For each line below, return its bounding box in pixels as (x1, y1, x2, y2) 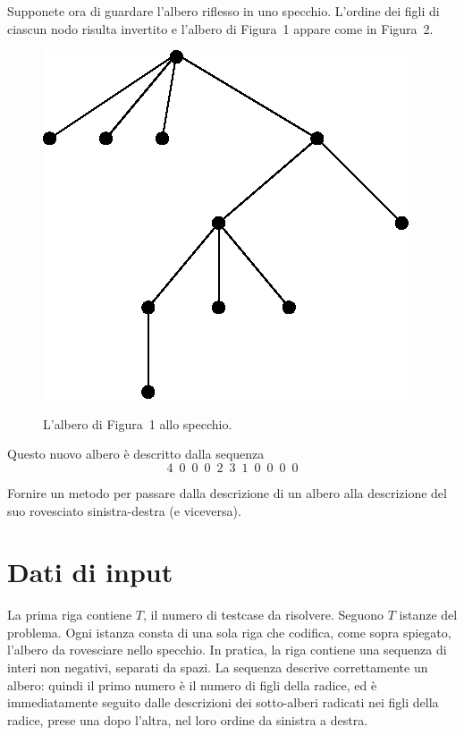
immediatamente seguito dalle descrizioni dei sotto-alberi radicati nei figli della (7, 693, 439, 712)
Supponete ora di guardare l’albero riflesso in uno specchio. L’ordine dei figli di (7, 2, 440, 20)
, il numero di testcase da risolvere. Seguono (142, 605, 384, 624)
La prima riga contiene (7, 605, 132, 624)
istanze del (399, 605, 458, 624)
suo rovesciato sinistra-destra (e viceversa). (7, 501, 241, 520)
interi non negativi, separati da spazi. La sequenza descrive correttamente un (7, 658, 428, 677)
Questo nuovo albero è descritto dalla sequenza (7, 444, 265, 463)
